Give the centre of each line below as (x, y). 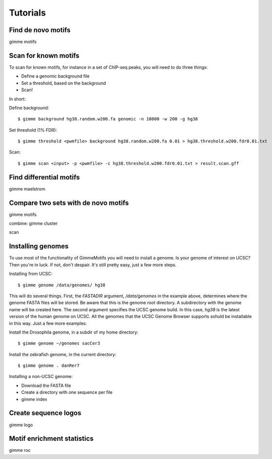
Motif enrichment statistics (51, 439)
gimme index (34, 399)
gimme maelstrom (27, 189)
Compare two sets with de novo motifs (69, 203)
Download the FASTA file (46, 385)
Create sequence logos (45, 413)
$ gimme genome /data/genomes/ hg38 (62, 285)
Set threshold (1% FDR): (33, 130)
